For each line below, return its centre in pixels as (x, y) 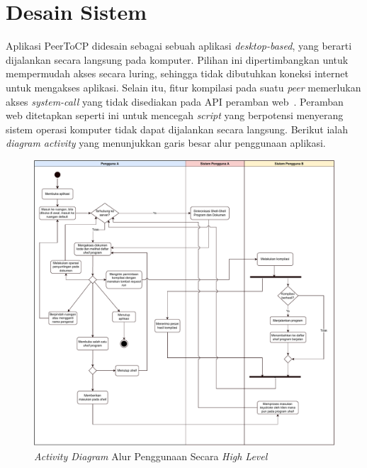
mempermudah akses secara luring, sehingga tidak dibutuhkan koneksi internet (177, 73)
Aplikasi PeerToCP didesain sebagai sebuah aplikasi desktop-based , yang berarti (179, 46)
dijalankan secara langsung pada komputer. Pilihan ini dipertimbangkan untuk (177, 59)
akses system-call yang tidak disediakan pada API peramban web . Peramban (175, 101)
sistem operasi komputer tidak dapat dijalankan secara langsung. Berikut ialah (177, 129)
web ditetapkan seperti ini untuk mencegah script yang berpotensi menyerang (175, 115)
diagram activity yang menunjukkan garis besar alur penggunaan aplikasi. (166, 143)
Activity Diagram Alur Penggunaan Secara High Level (151, 456)
